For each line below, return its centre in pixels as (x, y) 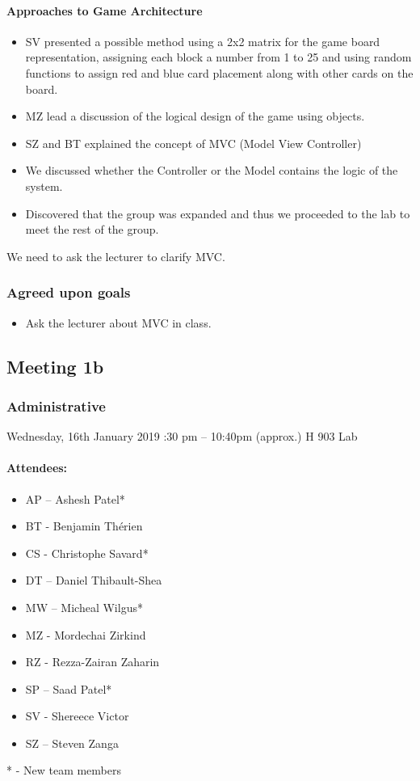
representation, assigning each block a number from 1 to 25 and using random (218, 57)
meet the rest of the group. (92, 229)
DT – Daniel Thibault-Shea (94, 580)
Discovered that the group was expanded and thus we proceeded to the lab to (218, 213)
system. (44, 186)
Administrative (56, 405)
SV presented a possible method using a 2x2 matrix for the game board (203, 41)
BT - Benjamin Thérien (84, 526)
